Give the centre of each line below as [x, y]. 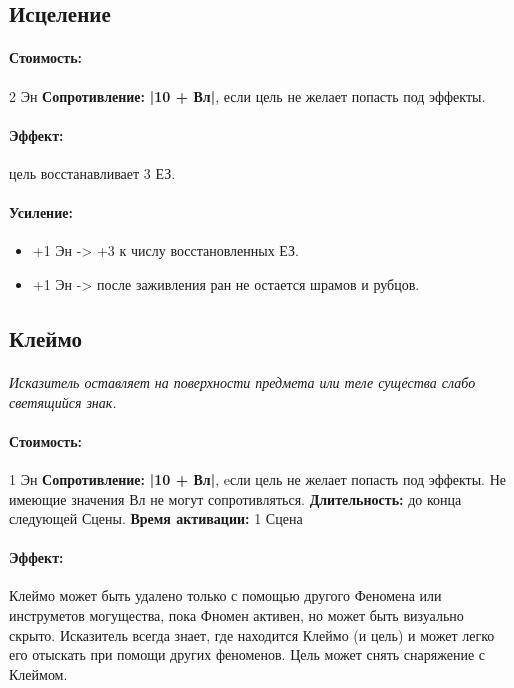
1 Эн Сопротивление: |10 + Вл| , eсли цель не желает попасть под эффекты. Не [257, 478]
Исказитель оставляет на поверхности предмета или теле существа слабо [242, 381]
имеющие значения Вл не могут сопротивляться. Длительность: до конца [235, 498]
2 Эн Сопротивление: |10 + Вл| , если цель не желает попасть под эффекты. [247, 95]
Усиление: [41, 212]
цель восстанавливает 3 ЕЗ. [92, 172]
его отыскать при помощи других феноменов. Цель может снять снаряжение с [247, 654]
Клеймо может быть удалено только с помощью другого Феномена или [225, 595]
